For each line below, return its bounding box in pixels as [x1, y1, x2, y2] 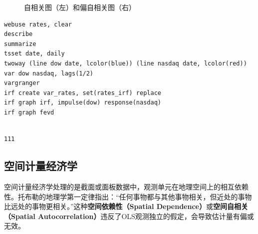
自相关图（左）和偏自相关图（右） [24, 2, 136, 12]
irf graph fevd [4, 108, 54, 116]
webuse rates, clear [4, 20, 72, 28]
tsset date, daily [4, 50, 65, 57]
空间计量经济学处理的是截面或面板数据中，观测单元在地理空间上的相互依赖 [4, 181, 249, 191]
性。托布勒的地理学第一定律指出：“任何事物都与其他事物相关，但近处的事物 [4, 191, 252, 201]
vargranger [4, 79, 40, 87]
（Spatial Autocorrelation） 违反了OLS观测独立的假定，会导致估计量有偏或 [4, 210, 254, 221]
